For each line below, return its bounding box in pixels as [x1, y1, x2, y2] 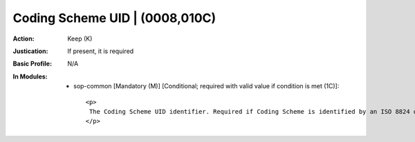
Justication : [12, 47, 48, 55]
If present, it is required [67, 47, 134, 55]
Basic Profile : [12, 59, 52, 68]
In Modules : [12, 72, 48, 81]
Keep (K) [67, 34, 93, 43]
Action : [12, 34, 35, 43]
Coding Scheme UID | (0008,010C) [12, 10, 216, 26]
